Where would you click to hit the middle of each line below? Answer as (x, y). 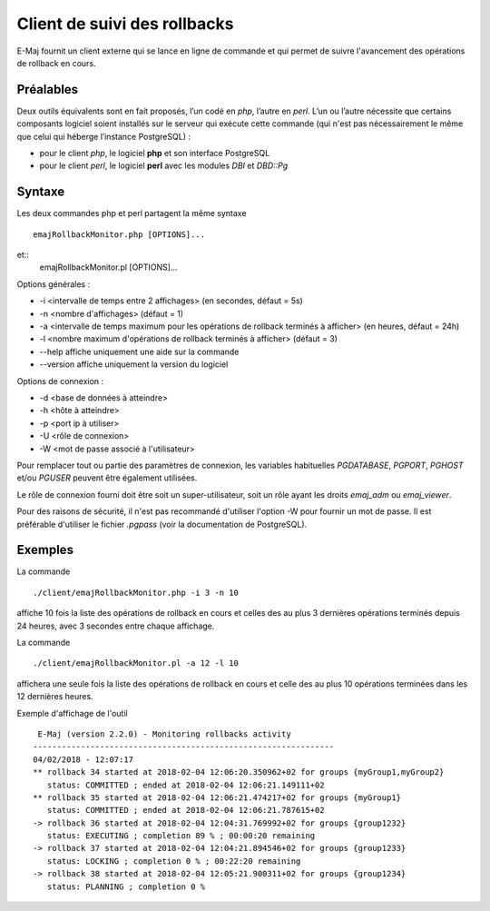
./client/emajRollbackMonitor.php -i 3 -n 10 (136, 592)
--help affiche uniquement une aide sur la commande (139, 352)
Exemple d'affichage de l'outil (72, 713)
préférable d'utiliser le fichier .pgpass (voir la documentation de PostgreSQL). (162, 524)
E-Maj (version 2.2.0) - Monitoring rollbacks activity (165, 734)
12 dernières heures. (55, 697)
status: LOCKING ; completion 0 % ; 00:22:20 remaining (174, 861)
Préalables (48, 89)
